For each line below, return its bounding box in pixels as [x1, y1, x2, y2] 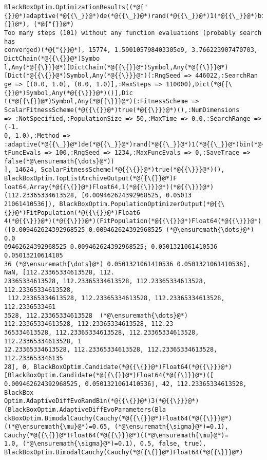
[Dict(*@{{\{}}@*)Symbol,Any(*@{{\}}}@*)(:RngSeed [4, 72, 181, 80]
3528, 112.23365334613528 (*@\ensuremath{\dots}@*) [4, 311, 188, 319]
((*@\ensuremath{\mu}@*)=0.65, [4, 423, 111, 431]
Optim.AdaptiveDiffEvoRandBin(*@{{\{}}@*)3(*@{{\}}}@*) [4, 397, 199, 405]
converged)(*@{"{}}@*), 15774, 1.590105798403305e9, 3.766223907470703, [4, 46, 258, 54]
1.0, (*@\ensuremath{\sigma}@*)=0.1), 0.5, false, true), [4, 440, 206, 448]
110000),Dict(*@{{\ [165, 80, 232, 88]
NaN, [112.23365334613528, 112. [4, 269, 115, 277]
